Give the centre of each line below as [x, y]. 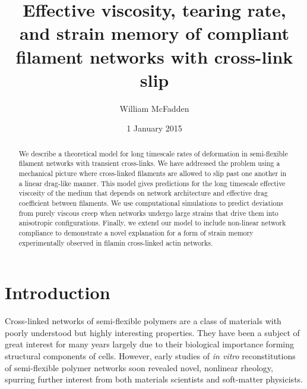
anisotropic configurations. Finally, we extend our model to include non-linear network [152, 223]
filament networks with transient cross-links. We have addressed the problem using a [149, 163]
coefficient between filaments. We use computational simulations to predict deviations [151, 203]
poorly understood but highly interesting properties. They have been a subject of [152, 332]
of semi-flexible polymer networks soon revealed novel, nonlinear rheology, [139, 367]
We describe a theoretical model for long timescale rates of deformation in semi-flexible [153, 153]
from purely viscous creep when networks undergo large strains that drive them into [148, 213]
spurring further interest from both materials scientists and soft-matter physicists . [154, 379]
